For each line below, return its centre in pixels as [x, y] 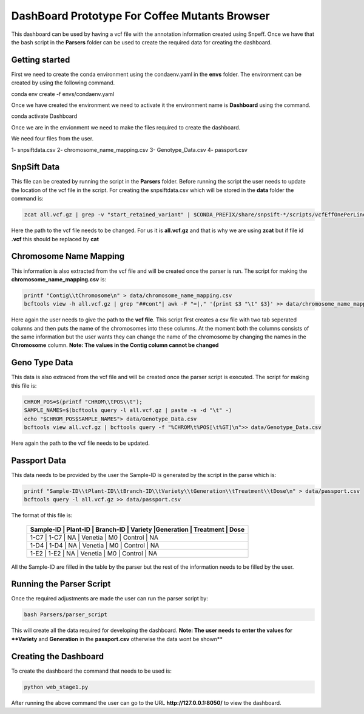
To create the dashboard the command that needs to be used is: [92, 671]
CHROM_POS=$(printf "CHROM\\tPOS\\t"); [83, 402]
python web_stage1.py [56, 687]
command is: [27, 199]
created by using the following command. [63, 83]
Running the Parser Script [61, 584]
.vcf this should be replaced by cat [55, 239]
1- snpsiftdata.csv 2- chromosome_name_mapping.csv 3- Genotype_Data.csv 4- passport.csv [130, 149]
